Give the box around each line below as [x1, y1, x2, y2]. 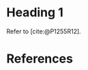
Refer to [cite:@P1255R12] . [6, 27, 81, 35]
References [6, 51, 73, 67]
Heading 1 [6, 5, 64, 20]
